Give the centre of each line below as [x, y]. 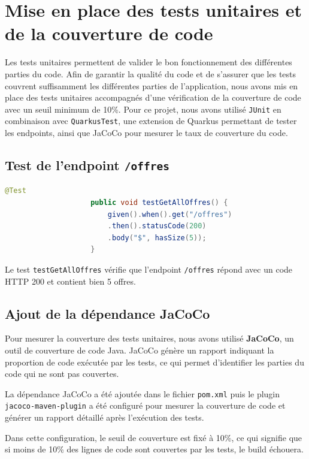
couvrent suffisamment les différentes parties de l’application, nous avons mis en [152, 85]
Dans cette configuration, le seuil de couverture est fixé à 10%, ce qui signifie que [154, 437]
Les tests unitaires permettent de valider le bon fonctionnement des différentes [149, 62]
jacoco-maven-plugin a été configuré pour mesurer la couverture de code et [145, 405]
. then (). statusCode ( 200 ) [157, 226]
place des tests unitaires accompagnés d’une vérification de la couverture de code [153, 97]
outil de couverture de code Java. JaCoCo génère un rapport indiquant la [140, 350]
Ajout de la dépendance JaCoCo [107, 313]
